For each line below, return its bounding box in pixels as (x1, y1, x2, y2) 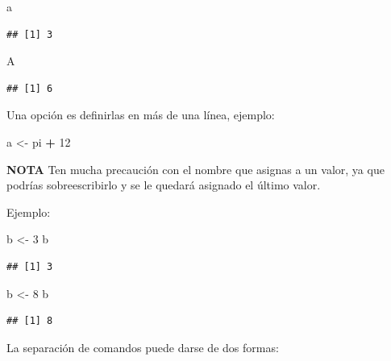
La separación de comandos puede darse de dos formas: (6, 338, 279, 355)
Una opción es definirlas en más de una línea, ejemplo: (6, 106, 275, 123)
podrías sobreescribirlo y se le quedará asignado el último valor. (6, 176, 321, 193)
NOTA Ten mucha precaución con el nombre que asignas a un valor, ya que (6, 160, 385, 177)
